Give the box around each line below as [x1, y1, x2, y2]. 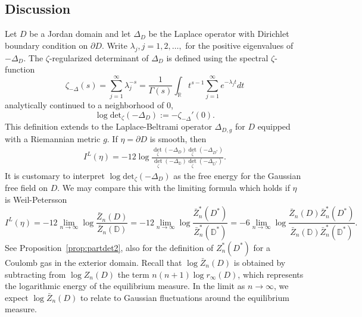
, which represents [238, 268, 304, 280]
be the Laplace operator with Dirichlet [148, 27, 289, 40]
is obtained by [233, 256, 286, 268]
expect [5, 291, 29, 303]
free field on [5, 181, 48, 194]
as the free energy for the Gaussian [173, 170, 301, 181]
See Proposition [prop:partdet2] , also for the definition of [5, 241, 214, 253]
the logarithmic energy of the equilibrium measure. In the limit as [5, 280, 245, 292]
